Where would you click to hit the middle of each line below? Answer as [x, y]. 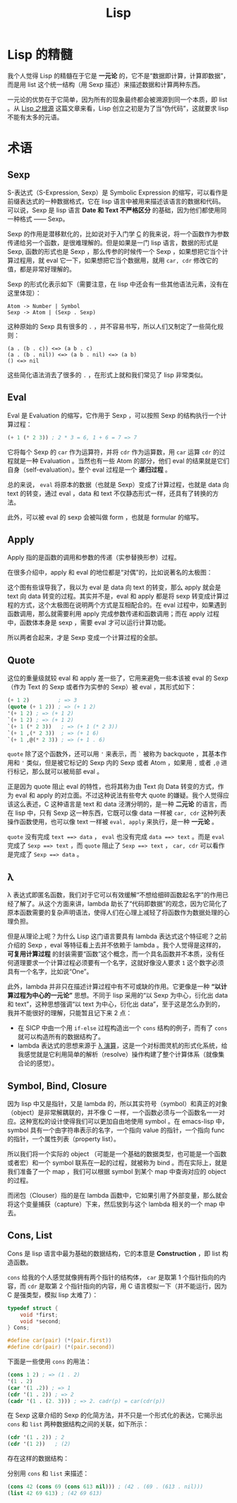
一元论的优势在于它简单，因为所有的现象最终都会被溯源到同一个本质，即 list [117, 99]
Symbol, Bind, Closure [57, 1086]
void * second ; [41, 1321]
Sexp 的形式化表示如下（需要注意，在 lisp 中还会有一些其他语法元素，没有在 [118, 284]
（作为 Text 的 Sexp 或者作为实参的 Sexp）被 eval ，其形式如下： [102, 687]
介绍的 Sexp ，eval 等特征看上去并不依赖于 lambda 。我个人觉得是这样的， [116, 945]
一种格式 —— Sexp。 [38, 219]
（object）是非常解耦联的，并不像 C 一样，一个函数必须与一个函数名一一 [113, 1112]
